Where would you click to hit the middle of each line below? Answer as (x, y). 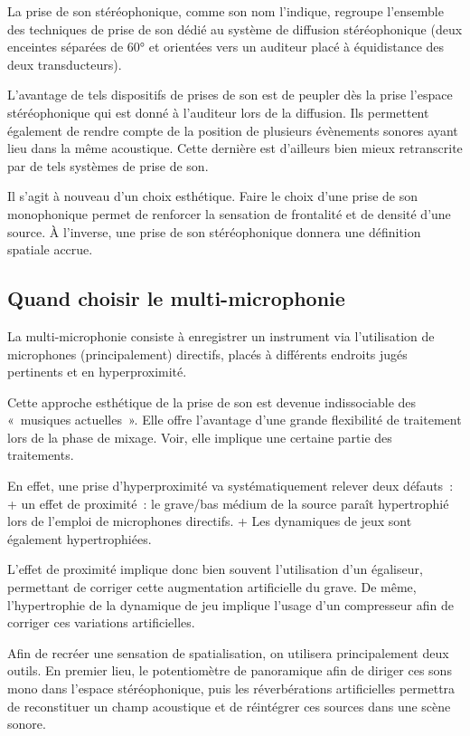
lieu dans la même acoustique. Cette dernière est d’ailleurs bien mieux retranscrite (235, 148)
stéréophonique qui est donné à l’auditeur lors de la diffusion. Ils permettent (218, 112)
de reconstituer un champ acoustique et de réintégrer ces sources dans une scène (229, 706)
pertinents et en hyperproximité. (97, 372)
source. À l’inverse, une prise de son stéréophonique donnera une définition (214, 231)
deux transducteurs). (65, 64)
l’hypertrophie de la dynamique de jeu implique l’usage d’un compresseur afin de (230, 604)
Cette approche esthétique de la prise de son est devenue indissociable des (212, 401)
